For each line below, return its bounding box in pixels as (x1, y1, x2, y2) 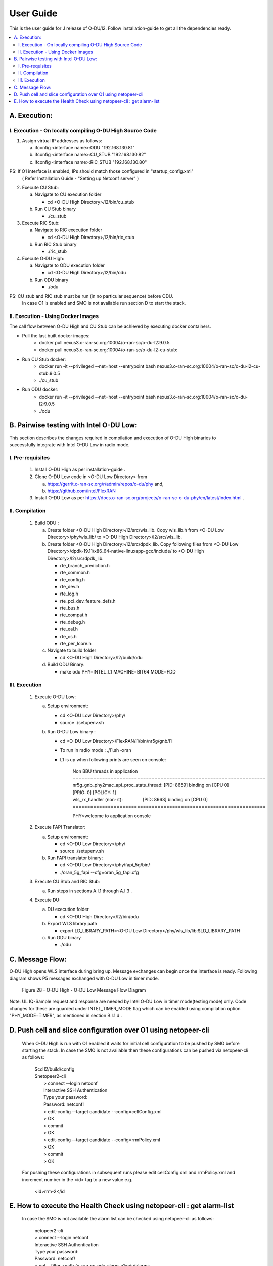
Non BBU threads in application (72, 768, 138, 774)
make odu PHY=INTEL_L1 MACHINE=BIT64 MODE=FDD (60, 668, 176, 675)
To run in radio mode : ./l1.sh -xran (60, 747, 131, 753)
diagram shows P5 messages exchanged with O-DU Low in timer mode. (9, 975, 159, 981)
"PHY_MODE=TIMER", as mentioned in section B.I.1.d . (9, 1013, 122, 1019)
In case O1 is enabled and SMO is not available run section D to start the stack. (22, 300, 186, 306)
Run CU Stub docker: (22, 356, 66, 362)
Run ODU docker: (22, 386, 59, 392)
